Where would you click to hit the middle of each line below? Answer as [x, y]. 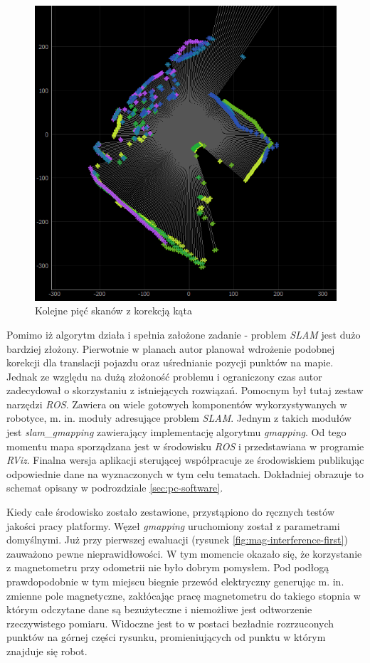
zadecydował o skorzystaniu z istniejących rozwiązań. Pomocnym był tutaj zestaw [185, 390]
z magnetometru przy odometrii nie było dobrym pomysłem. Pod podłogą [168, 567]
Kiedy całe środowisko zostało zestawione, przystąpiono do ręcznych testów [171, 512]
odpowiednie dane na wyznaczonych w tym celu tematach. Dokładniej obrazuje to [185, 473]
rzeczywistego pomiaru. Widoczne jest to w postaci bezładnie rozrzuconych [170, 623]
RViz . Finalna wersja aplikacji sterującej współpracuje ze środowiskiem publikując [185, 460]
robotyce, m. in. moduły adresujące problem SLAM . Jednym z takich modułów [179, 418]
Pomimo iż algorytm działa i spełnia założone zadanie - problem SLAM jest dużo [184, 334]
